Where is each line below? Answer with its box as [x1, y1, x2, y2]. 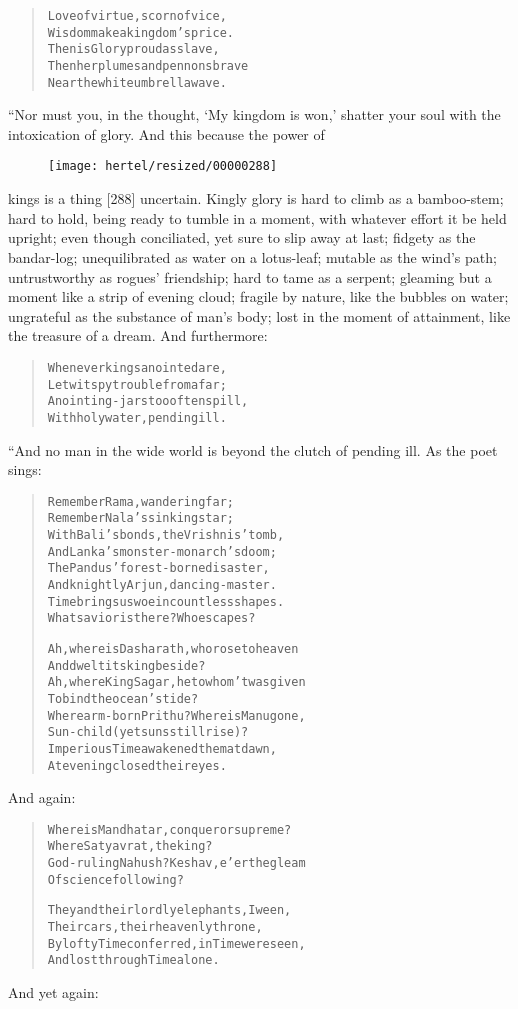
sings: [8, 459, 42, 480]
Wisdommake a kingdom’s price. [47, 25, 234, 40]
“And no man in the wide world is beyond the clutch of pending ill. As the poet [8, 439, 498, 460]
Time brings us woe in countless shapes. [47, 594, 285, 609]
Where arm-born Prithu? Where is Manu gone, [47, 708, 306, 723]
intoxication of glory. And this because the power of [8, 123, 325, 144]
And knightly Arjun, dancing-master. [47, 577, 277, 592]
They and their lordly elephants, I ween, [47, 903, 292, 918]
